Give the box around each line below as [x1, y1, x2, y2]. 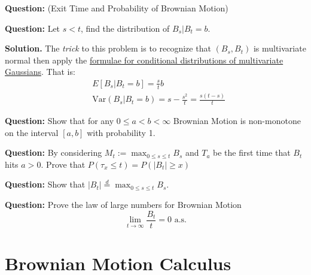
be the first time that [213, 146, 291, 159]
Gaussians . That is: [5, 65, 75, 78]
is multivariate [253, 42, 306, 55]
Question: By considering [5, 146, 102, 159]
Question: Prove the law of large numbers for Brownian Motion [5, 198, 242, 210]
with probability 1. [87, 126, 155, 138]
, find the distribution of [81, 22, 170, 34]
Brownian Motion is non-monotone [173, 114, 301, 126]
